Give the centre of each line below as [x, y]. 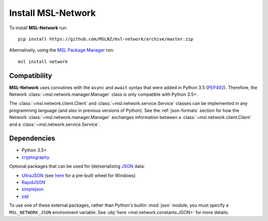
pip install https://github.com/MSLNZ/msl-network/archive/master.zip [106, 39]
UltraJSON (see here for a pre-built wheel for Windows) [79, 175]
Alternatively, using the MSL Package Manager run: [62, 50]
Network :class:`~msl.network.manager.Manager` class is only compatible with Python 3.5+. [103, 95]
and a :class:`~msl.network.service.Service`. [55, 124]
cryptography [35, 157]
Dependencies [32, 138]
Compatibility [31, 76]
